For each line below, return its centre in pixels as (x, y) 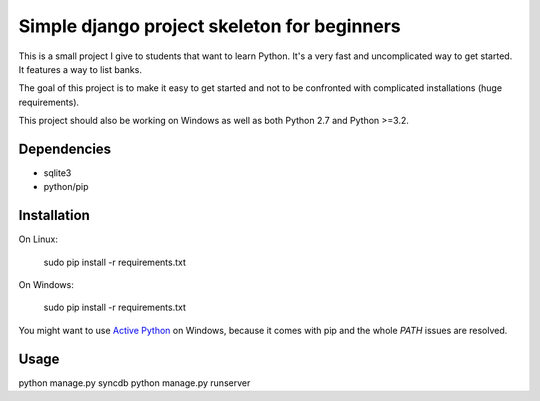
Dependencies (65, 148)
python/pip (66, 187)
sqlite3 (57, 173)
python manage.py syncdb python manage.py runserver (134, 382)
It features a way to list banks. (80, 69)
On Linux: (38, 239)
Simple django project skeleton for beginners (210, 26)
